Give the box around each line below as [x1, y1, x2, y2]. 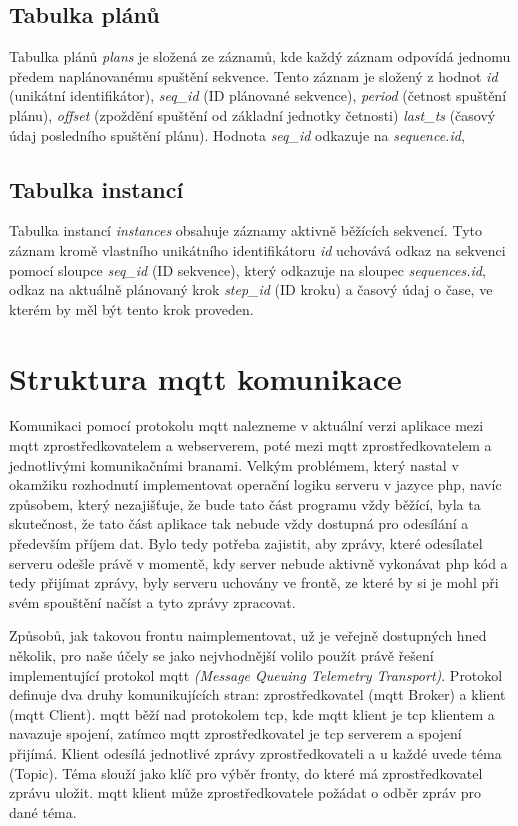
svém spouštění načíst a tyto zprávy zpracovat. [9, 591, 296, 612]
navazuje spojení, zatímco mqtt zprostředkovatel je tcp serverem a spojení [9, 723, 462, 744]
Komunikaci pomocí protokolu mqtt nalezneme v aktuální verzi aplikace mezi [9, 415, 484, 436]
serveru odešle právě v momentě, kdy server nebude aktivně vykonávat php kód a [9, 552, 508, 573]
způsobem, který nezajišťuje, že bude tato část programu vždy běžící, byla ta [9, 493, 481, 514]
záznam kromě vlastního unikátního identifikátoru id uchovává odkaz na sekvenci [9, 239, 506, 260]
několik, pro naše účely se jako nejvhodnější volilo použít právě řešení [9, 645, 434, 665]
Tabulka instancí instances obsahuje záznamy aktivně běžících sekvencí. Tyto [9, 220, 482, 241]
